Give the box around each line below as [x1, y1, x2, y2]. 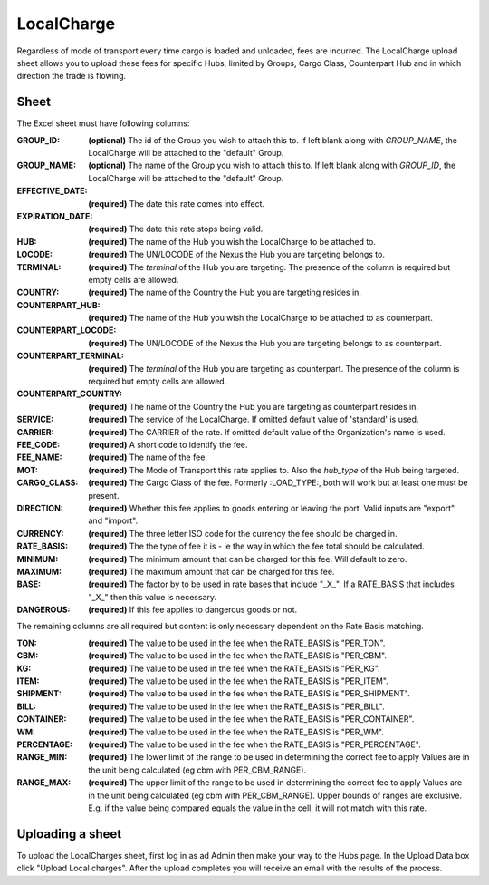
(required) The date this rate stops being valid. [88, 223, 264, 235]
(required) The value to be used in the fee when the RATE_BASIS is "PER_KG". [88, 663, 380, 674]
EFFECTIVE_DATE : [16, 186, 88, 197]
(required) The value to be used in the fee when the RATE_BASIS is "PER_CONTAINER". [88, 714, 415, 725]
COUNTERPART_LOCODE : [16, 325, 117, 336]
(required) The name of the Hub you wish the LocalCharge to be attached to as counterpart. [88, 313, 434, 324]
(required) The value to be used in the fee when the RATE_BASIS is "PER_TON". [88, 637, 386, 648]
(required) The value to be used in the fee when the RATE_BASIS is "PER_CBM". [88, 650, 387, 661]
